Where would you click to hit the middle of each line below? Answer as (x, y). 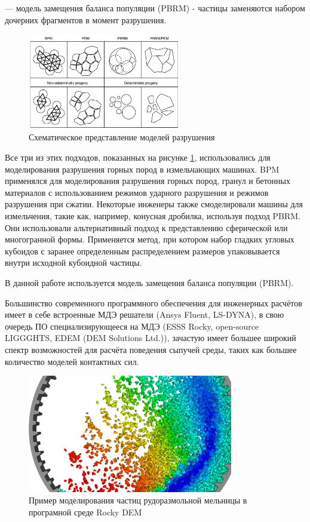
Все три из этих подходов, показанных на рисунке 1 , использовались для (138, 157)
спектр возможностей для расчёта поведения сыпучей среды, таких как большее (151, 349)
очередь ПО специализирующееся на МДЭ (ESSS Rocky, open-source (132, 326)
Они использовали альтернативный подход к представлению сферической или (146, 227)
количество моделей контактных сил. (72, 361)
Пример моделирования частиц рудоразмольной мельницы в (138, 500)
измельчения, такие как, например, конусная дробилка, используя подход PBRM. (153, 215)
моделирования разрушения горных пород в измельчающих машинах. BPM (142, 169)
